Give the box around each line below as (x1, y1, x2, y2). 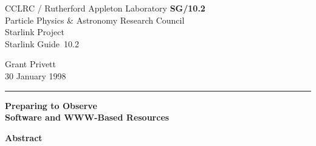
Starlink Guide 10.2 (5, 37, 79, 50)
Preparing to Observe (5, 99, 97, 111)
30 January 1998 (5, 69, 66, 82)
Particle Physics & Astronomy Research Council (5, 13, 185, 26)
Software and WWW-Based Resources (5, 111, 170, 124)
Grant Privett (5, 58, 56, 70)
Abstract (5, 131, 43, 144)
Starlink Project (5, 25, 64, 38)
